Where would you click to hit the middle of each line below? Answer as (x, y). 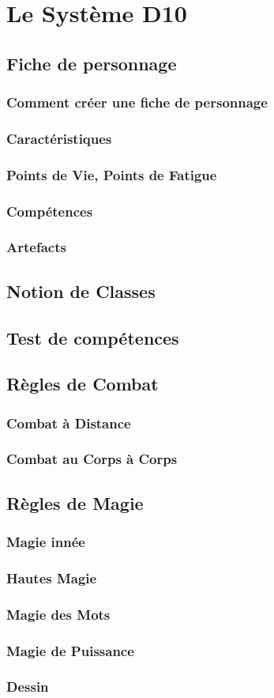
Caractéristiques (59, 138)
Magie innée (46, 542)
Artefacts (36, 247)
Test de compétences (93, 337)
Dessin (28, 687)
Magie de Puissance (70, 650)
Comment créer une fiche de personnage (137, 102)
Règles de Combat (83, 384)
